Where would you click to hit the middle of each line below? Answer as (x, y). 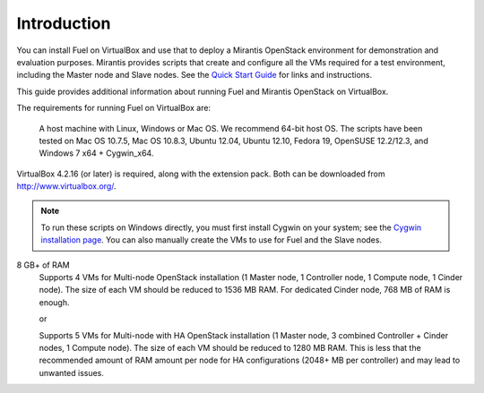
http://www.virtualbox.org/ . (66, 186)
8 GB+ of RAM (43, 265)
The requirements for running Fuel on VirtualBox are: (113, 108)
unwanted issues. (72, 372)
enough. (55, 302)
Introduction (64, 23)
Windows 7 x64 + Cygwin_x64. (96, 153)
